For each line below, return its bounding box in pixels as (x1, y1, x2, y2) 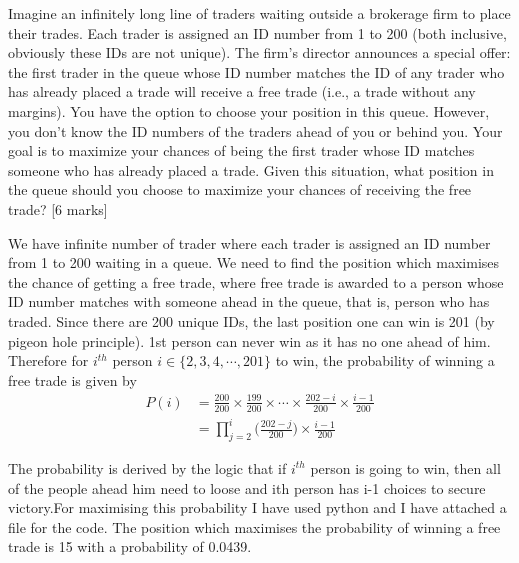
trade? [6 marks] (8, 198, 108, 219)
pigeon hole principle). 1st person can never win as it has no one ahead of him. (8, 330, 491, 351)
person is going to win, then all (310, 457, 501, 478)
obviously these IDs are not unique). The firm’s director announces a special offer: (8, 42, 511, 63)
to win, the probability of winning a (275, 350, 495, 371)
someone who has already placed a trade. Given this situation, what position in (8, 159, 494, 180)
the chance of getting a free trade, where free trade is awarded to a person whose (8, 271, 504, 292)
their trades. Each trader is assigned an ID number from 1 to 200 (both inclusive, (8, 22, 507, 43)
